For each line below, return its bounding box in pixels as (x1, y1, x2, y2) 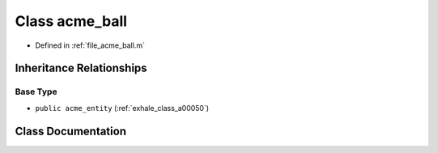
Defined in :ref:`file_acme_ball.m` (35, 40, 146, 50)
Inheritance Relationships (15, 62, 147, 75)
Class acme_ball (15, 12, 128, 30)
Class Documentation (15, 124, 127, 138)
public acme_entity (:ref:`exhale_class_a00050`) (35, 103, 210, 113)
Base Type (15, 86, 57, 97)
